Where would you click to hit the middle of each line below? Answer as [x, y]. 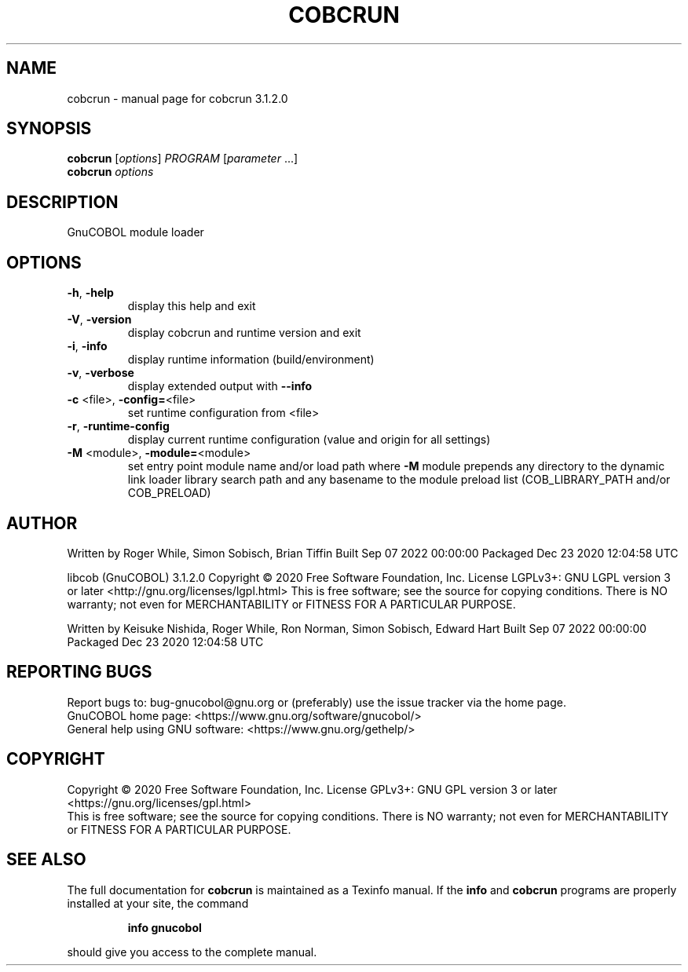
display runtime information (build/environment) [251, 360]
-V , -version [99, 320]
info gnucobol [165, 927]
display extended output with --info [220, 386]
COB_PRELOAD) [169, 493]
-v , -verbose [101, 373]
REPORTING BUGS [79, 672]
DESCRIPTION [62, 202]
